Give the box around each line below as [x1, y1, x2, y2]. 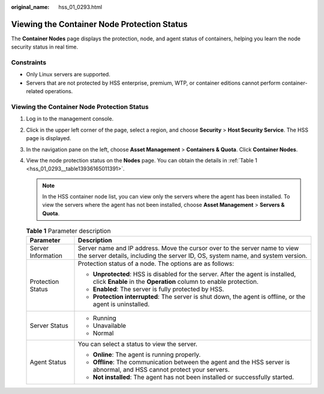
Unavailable [93, 321, 126, 330]
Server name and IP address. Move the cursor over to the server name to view [78, 244, 299, 252]
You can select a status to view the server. [78, 340, 198, 348]
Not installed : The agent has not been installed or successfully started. [93, 373, 294, 381]
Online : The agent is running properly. [93, 350, 201, 359]
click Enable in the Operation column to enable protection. [93, 277, 259, 286]
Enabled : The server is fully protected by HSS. [93, 285, 224, 293]
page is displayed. [26, 135, 71, 142]
